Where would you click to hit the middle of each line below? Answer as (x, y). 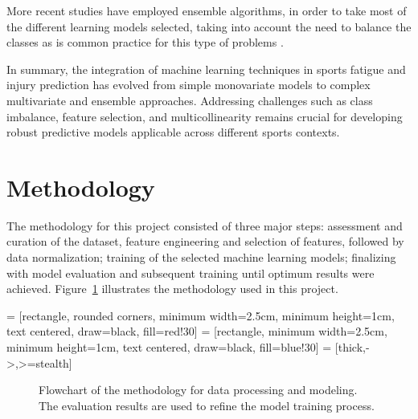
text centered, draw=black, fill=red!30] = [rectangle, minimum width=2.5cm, (197, 331)
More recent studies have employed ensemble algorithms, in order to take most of (207, 10)
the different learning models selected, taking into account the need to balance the (209, 26)
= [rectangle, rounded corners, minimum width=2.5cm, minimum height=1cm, (201, 315)
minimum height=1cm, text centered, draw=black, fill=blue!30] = (169, 347)
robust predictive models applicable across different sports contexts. (173, 132)
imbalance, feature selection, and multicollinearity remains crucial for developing (205, 116)
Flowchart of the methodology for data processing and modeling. (198, 390)
